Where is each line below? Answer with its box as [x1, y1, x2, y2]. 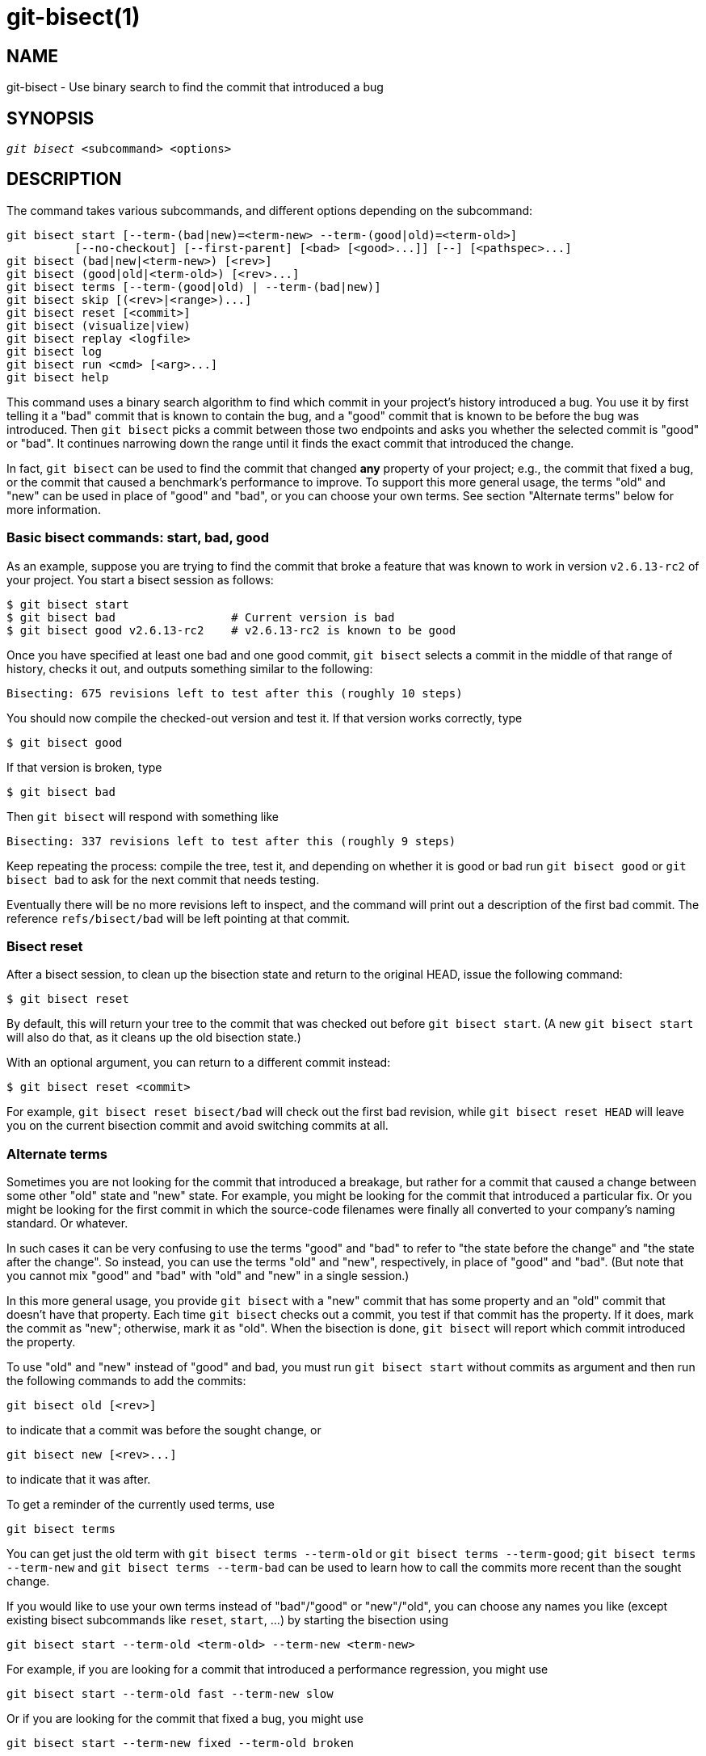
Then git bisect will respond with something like [6, 809, 279, 823]
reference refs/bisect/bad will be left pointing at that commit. [6, 911, 351, 925]
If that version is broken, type [6, 760, 162, 774]
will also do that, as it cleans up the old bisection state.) [6, 1030, 301, 1045]
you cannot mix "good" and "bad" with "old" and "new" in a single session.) [6, 1269, 410, 1283]
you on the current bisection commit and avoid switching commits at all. [6, 1118, 389, 1133]
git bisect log [6, 344, 103, 358]
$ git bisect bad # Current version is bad [6, 610, 395, 624]
